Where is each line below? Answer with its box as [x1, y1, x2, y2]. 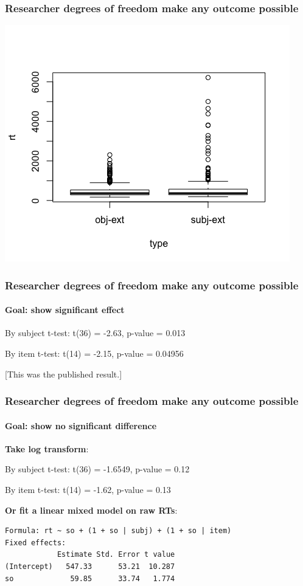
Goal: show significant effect [5, 303, 125, 316]
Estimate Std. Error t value [57, 550, 175, 559]
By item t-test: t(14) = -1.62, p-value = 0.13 [5, 483, 171, 496]
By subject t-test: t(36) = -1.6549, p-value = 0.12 [5, 463, 190, 475]
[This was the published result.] [5, 367, 122, 380]
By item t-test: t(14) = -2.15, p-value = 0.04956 [5, 347, 184, 360]
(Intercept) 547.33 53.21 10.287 [5, 562, 175, 571]
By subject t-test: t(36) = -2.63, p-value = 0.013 [5, 326, 186, 339]
